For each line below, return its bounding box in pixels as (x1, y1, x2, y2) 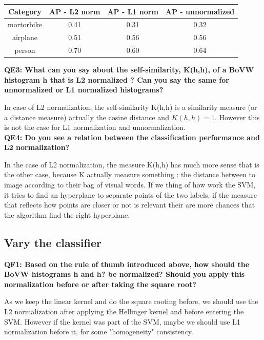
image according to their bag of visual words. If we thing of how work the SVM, (4, 179, 256, 190)
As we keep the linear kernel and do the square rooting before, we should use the (4, 296, 258, 307)
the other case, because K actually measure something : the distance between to (4, 169, 255, 180)
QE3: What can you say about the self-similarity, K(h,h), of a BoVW (4, 64, 254, 75)
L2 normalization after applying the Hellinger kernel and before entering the (4, 306, 244, 317)
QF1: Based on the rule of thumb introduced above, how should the (4, 258, 250, 269)
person (14, 45, 35, 55)
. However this (215, 111, 260, 122)
